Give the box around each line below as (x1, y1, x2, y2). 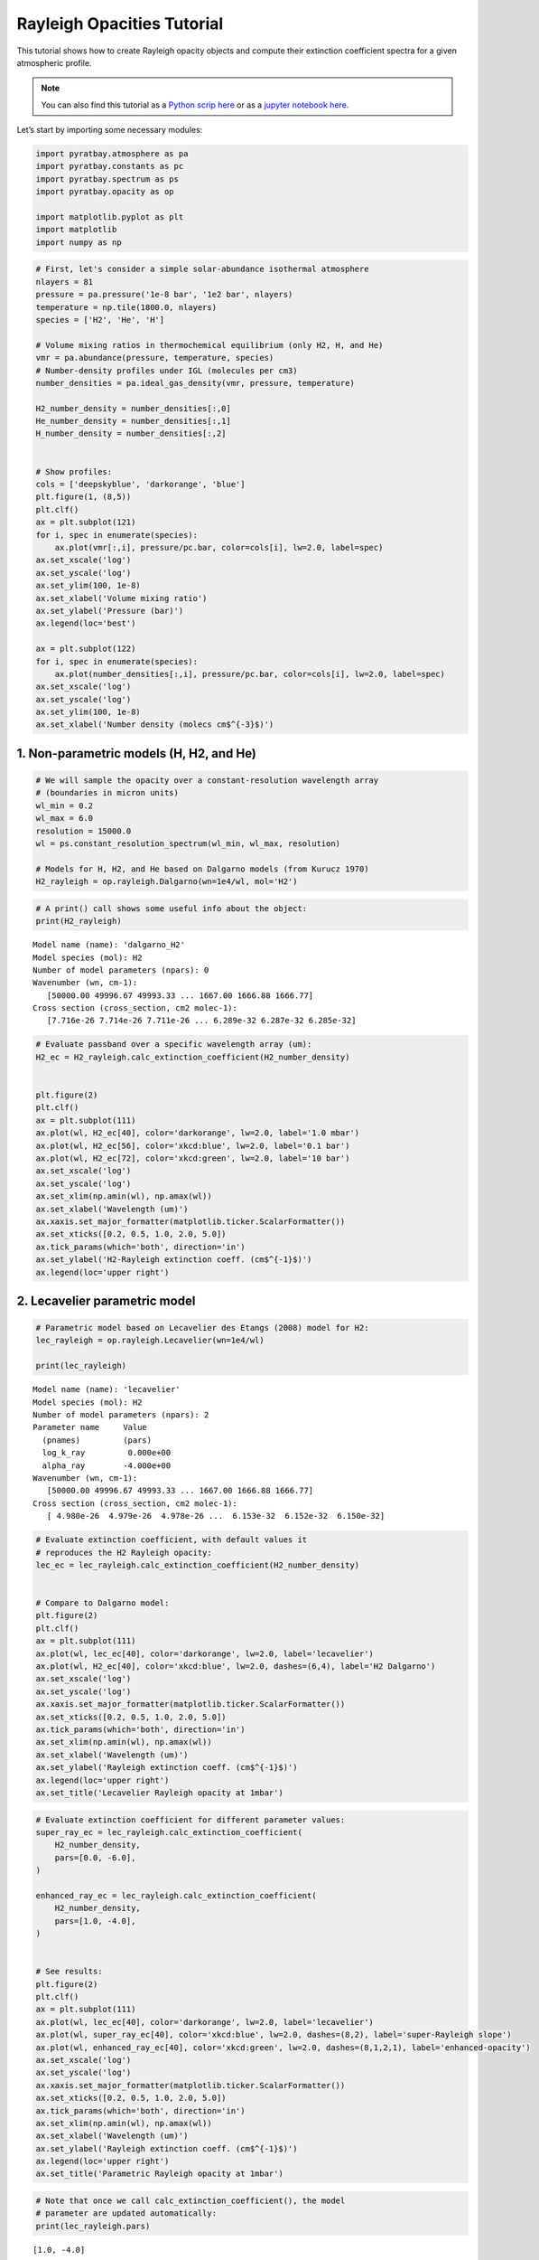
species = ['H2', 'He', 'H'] (35, 315, 165, 325)
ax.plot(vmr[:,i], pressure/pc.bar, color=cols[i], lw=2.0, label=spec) (54, 542, 384, 552)
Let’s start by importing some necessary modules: (16, 125, 203, 136)
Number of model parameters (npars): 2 (33, 1410, 209, 1420)
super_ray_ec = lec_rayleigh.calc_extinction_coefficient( (35, 1827, 302, 1837)
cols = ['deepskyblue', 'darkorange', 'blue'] (35, 479, 246, 490)
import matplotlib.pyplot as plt (35, 212, 184, 222)
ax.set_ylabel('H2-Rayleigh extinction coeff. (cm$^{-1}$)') (35, 1255, 312, 1265)
